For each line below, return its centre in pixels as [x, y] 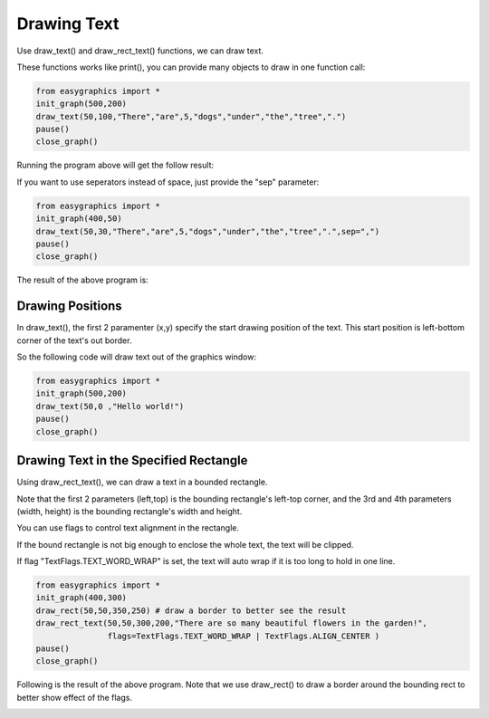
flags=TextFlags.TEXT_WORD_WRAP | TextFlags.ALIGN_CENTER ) [244, 636]
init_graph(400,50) [79, 219]
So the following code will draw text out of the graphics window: [137, 357]
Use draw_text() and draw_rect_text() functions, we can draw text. [140, 51]
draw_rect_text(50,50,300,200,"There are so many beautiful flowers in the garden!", [231, 623]
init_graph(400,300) [81, 598]
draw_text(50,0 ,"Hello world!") [110, 406]
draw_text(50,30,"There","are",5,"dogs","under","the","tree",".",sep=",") [208, 231]
